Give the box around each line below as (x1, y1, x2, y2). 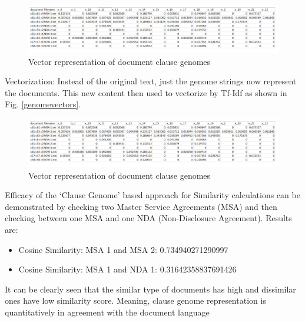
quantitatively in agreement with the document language (5, 305, 210, 318)
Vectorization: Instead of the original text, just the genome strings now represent (5, 75, 297, 87)
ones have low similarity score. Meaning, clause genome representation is (5, 294, 266, 307)
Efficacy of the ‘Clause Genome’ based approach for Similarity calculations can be (5, 189, 300, 201)
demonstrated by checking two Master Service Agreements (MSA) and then (5, 200, 277, 212)
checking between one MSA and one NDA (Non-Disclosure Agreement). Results (5, 212, 292, 224)
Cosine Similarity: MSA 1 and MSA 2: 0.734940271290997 (18, 243, 228, 255)
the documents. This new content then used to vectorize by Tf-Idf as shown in (5, 86, 287, 98)
